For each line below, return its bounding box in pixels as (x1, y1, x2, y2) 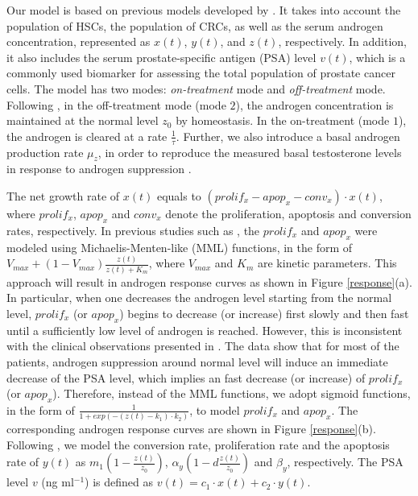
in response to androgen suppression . (6, 160, 192, 177)
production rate (6, 143, 84, 160)
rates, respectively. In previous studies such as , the (6, 221, 260, 238)
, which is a (349, 48, 406, 65)
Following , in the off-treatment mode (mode (6, 96, 226, 113)
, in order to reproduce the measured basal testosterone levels (97, 143, 402, 160)
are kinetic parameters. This (258, 254, 397, 271)
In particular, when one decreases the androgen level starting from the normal (6, 289, 392, 306)
